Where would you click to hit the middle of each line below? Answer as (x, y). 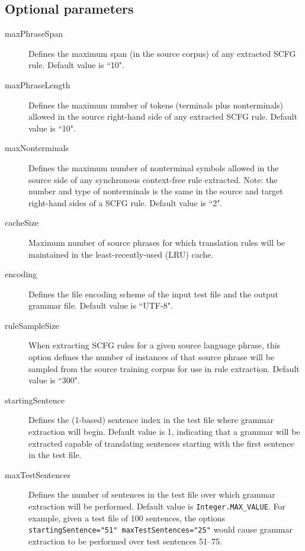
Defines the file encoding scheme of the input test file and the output (153, 294)
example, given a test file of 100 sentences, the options (127, 518)
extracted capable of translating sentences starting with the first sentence (161, 443)
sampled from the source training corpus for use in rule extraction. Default (164, 368)
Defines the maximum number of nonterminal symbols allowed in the (154, 167)
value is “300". (54, 380)
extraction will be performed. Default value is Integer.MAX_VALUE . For (157, 506)
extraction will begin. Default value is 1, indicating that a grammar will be (164, 432)
